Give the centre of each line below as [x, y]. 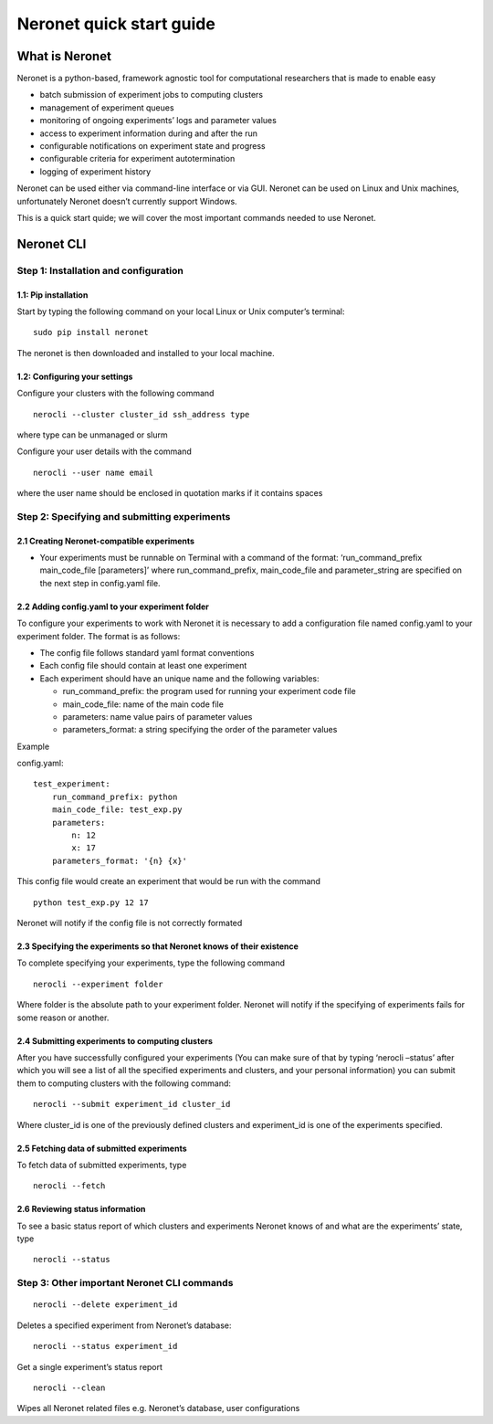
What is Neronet [64, 56]
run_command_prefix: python [115, 796]
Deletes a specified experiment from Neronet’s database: [124, 1325]
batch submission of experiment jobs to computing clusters [152, 95]
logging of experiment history [95, 171]
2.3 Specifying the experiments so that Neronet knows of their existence [157, 946]
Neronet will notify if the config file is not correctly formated [130, 923]
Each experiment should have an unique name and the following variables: [179, 678]
